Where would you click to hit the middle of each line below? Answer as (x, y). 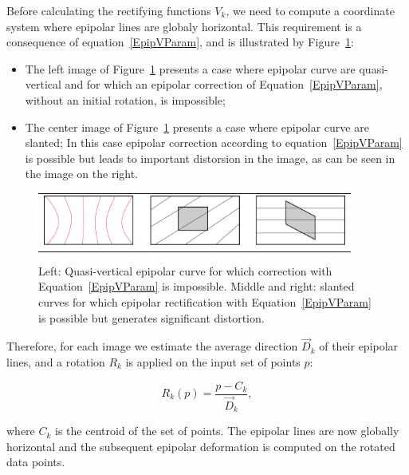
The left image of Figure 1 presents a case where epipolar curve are (190, 68)
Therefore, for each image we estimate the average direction (152, 346)
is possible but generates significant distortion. (151, 317)
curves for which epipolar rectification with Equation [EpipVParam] (205, 301)
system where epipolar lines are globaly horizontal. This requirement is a (184, 26)
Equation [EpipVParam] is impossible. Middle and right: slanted (197, 286)
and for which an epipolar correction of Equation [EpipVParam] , (224, 84)
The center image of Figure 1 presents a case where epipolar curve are (197, 127)
